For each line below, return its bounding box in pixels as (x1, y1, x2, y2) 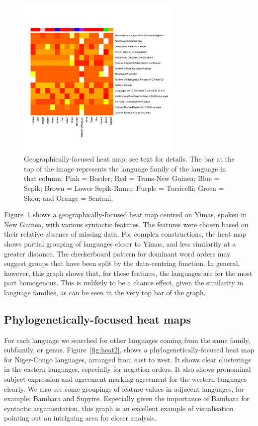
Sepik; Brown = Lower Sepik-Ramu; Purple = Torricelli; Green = (24, 182, 224, 193)
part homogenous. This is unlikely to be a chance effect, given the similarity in (4, 277, 244, 288)
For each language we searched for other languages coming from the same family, (4, 335, 251, 345)
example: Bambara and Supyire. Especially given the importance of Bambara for (4, 393, 250, 404)
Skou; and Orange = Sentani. (24, 192, 113, 203)
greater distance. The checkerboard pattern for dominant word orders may (4, 248, 231, 258)
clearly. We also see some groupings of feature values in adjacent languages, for (4, 383, 244, 394)
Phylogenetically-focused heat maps (4, 311, 191, 327)
